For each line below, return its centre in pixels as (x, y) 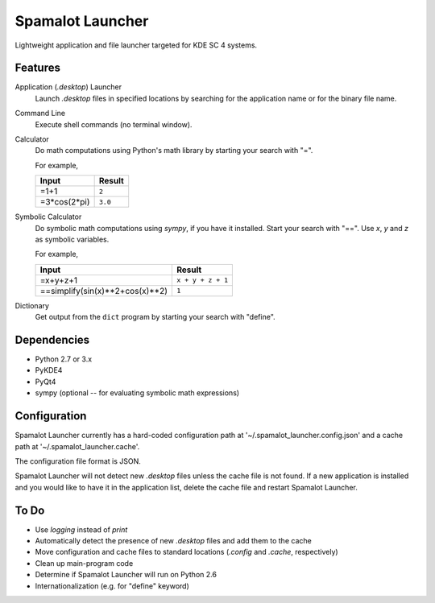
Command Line (40, 114)
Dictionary (32, 305)
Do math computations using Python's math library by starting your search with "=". (174, 151)
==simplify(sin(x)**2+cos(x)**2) (104, 291)
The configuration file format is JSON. (78, 461)
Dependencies (52, 339)
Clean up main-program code (84, 563)
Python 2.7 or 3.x (64, 359)
